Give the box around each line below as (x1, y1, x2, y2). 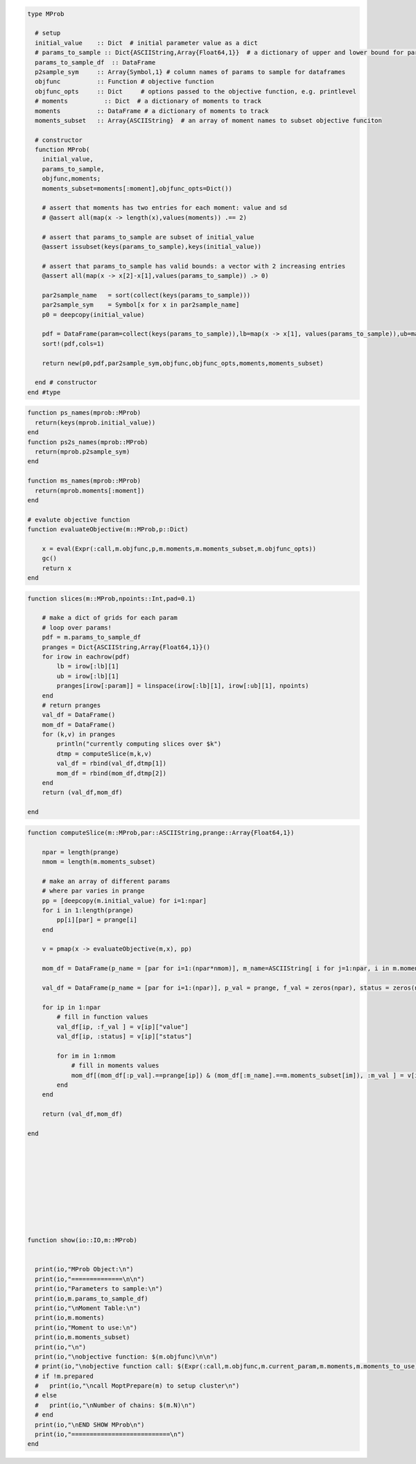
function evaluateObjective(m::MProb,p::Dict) (27, 526, 189, 533)
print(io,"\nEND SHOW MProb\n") (35, 1420, 145, 1429)
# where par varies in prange (42, 887, 145, 895)
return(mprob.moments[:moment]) (35, 486, 145, 494)
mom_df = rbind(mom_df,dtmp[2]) (56, 769, 166, 777)
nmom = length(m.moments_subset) (42, 857, 156, 866)
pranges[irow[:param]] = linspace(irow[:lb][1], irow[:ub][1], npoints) (56, 682, 309, 690)
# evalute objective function (27, 515, 130, 524)
